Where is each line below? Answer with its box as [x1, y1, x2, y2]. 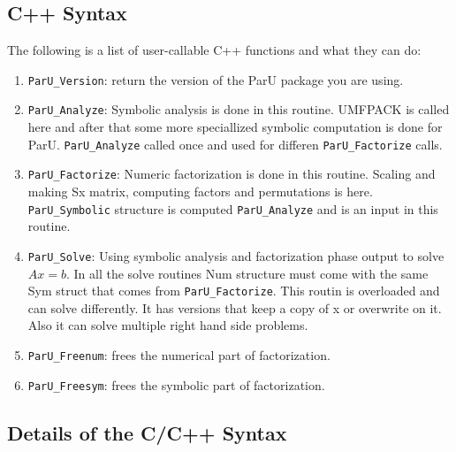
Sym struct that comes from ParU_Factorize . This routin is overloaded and [27, 281, 440, 300]
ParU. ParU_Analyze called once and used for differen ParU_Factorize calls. [27, 134, 443, 153]
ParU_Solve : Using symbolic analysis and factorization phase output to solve [27, 246, 445, 264]
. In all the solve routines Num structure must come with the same [65, 264, 429, 282]
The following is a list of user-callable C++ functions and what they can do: [7, 41, 422, 59]
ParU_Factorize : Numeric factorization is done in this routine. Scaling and [27, 165, 436, 183]
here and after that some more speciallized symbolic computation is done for [27, 118, 443, 136]
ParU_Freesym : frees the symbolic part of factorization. [27, 375, 325, 394]
